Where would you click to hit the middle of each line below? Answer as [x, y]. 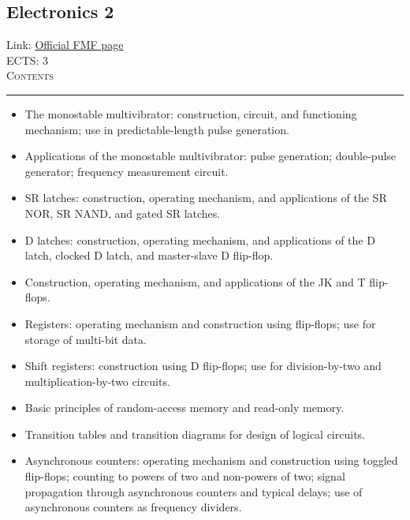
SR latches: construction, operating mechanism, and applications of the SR [206, 198]
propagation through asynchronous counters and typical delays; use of [194, 491]
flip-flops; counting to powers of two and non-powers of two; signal [185, 476]
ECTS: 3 [28, 60]
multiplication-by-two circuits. [97, 381]
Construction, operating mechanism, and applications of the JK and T [195, 281]
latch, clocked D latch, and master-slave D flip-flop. [149, 255]
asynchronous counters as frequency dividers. [133, 507]
